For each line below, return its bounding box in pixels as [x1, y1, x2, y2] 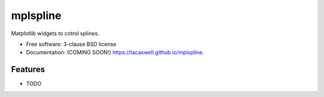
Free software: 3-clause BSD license [26, 40, 116, 48]
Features [11, 64, 45, 74]
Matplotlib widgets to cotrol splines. [11, 30, 100, 37]
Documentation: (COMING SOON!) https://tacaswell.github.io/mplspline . [26, 49, 204, 56]
